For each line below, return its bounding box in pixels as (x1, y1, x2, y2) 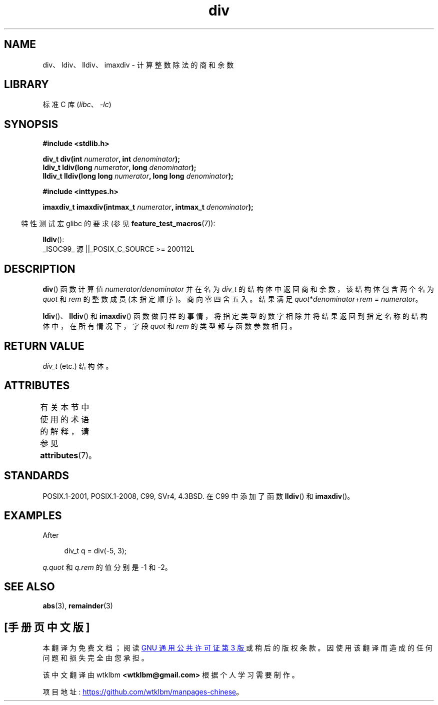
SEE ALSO (4, 580, 55, 593)
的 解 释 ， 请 (40, 426, 89, 436)
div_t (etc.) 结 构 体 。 (42, 361, 113, 370)
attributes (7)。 (40, 450, 97, 460)
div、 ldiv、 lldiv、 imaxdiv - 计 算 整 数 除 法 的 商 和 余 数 (42, 60, 234, 69)
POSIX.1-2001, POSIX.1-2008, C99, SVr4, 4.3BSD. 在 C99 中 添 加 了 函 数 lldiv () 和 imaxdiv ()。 (42, 491, 354, 500)
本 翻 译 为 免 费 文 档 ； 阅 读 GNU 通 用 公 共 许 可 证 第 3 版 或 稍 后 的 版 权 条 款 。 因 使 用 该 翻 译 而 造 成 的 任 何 (42, 643, 432, 652)
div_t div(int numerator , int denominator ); (42, 155, 180, 164)
